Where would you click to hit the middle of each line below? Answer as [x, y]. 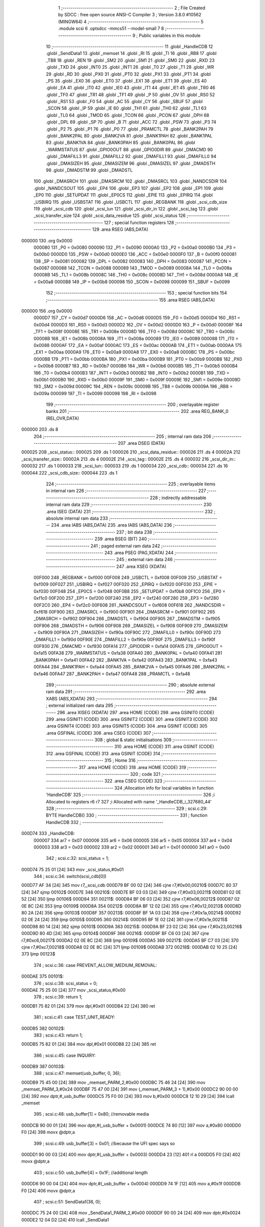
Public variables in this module [170, 35]
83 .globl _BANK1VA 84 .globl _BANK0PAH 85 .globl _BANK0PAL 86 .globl [121, 143]
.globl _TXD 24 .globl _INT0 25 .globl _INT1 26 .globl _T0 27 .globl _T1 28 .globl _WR [130, 67]
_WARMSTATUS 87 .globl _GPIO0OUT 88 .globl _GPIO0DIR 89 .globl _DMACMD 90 [129, 149]
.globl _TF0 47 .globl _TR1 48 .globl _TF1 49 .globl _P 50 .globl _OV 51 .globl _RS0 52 [131, 94]
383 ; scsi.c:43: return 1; [58, 1035]
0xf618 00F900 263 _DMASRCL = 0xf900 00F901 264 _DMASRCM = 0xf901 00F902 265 [124, 612]
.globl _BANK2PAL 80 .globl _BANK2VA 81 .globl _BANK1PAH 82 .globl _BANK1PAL [129, 136]
